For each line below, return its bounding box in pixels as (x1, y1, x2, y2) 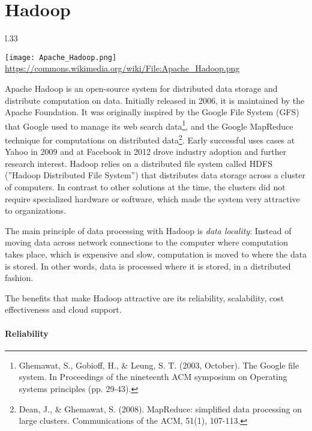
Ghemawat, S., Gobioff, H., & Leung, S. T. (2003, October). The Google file (19, 358, 299, 371)
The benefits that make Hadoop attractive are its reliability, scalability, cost (5, 291, 284, 304)
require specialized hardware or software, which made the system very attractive (5, 192, 300, 205)
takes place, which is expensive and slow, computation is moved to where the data (5, 248, 307, 260)
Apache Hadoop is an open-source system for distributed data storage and (5, 82, 278, 94)
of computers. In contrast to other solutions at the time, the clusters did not (5, 181, 286, 193)
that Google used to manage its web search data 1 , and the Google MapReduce (5, 118, 293, 132)
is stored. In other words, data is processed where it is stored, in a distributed (5, 259, 291, 272)
